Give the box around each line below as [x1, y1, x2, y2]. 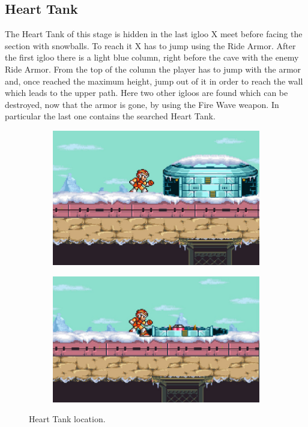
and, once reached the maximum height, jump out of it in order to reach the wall [5, 74, 303, 87]
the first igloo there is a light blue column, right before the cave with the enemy [5, 51, 299, 64]
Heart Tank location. [29, 413, 106, 425]
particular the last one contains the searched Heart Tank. [5, 110, 216, 122]
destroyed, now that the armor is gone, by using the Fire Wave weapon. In [5, 98, 279, 110]
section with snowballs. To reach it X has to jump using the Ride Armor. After [5, 39, 296, 52]
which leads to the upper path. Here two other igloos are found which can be [5, 86, 288, 99]
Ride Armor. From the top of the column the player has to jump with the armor [5, 62, 301, 75]
